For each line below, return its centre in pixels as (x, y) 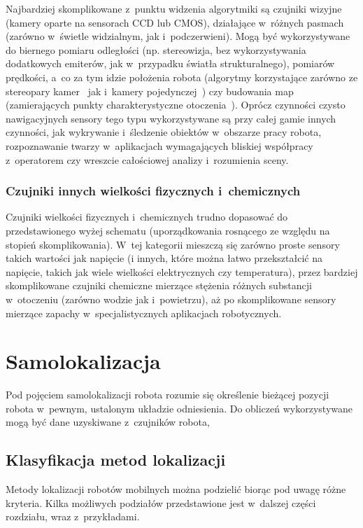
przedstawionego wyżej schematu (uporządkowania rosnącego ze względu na (168, 230)
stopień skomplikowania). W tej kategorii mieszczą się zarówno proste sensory (173, 244)
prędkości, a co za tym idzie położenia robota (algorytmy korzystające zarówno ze (182, 77)
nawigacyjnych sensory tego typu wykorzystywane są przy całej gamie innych (171, 118)
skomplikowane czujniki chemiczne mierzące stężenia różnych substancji (159, 285)
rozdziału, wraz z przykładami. (73, 516)
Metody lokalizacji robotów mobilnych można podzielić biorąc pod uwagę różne (176, 489)
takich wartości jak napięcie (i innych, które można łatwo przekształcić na (164, 258)
